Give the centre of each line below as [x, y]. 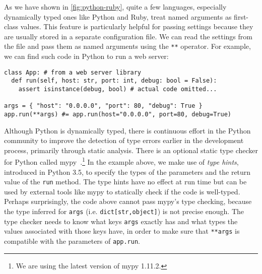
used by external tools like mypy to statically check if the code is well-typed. [122, 191]
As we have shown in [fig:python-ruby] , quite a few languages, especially [115, 7]
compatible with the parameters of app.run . [72, 241]
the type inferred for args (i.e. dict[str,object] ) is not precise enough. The [124, 211]
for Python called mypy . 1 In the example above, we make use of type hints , [121, 161]
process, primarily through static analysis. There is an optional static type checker [131, 150]
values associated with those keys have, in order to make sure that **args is [122, 231]
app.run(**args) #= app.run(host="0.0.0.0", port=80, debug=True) [118, 114]
